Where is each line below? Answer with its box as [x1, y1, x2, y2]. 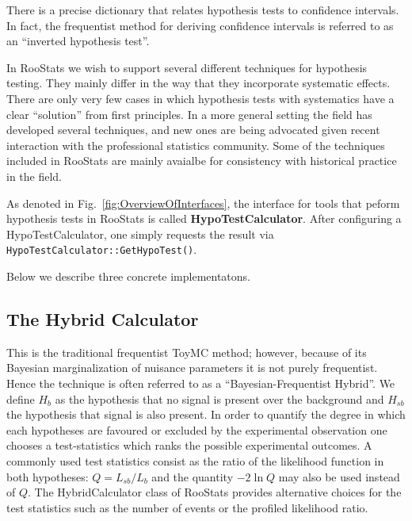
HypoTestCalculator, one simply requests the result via [6, 225, 274, 242]
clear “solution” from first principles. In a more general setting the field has [6, 105, 372, 122]
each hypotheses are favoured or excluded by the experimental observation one [6, 421, 387, 438]
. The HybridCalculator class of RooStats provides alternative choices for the [28, 484, 402, 500]
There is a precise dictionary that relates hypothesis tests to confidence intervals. [6, 2, 399, 17]
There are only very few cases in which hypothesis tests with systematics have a [6, 90, 395, 106]
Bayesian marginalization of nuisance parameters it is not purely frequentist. [6, 359, 378, 376]
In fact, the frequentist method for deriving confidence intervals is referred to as [6, 17, 394, 33]
